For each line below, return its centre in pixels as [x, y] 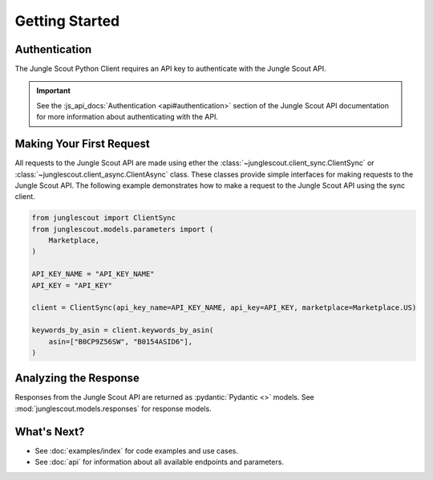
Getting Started [67, 21]
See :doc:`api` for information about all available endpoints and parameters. [160, 462]
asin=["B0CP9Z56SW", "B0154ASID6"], [120, 342]
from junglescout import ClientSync [104, 218]
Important [54, 91]
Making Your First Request [82, 144]
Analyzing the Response [77, 378]
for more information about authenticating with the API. [127, 117]
